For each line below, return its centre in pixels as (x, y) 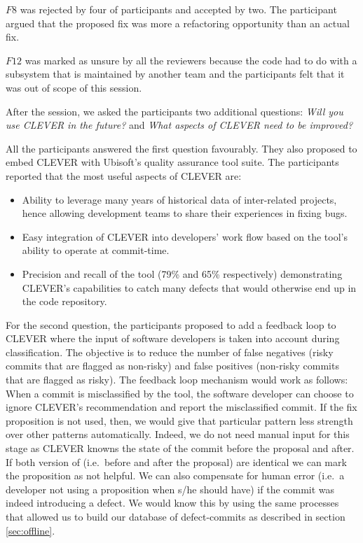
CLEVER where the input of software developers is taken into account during (173, 338)
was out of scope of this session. (74, 87)
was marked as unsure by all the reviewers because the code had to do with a (191, 60)
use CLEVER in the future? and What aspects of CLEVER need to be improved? (179, 125)
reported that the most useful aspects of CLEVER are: (124, 175)
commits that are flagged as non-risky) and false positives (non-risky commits (172, 366)
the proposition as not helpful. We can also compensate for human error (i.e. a (175, 475)
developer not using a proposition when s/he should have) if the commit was (170, 489)
